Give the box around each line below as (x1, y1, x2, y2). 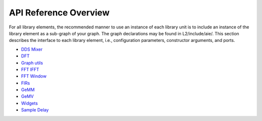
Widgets (21, 100, 38, 106)
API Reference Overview (9, 7, 110, 18)
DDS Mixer (21, 46, 43, 52)
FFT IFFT (21, 67, 39, 72)
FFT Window (21, 73, 47, 79)
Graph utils (21, 60, 43, 66)
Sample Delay (21, 107, 49, 113)
